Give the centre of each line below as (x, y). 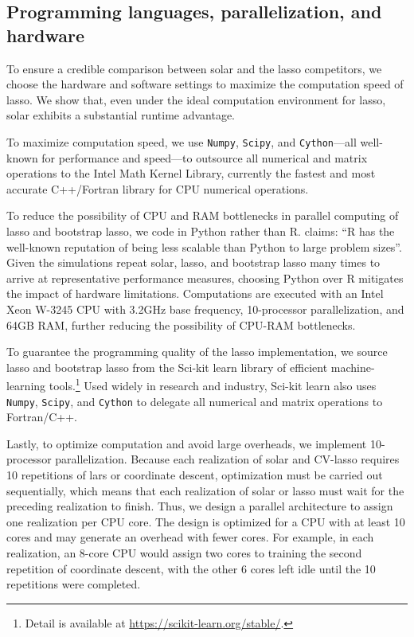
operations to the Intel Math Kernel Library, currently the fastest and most (191, 173)
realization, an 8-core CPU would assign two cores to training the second (184, 553)
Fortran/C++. (42, 417)
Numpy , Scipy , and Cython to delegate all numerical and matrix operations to (195, 401)
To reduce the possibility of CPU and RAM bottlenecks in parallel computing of (203, 215)
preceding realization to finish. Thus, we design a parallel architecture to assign (200, 506)
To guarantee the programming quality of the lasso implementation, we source (197, 352)
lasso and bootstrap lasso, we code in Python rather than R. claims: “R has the (201, 231)
